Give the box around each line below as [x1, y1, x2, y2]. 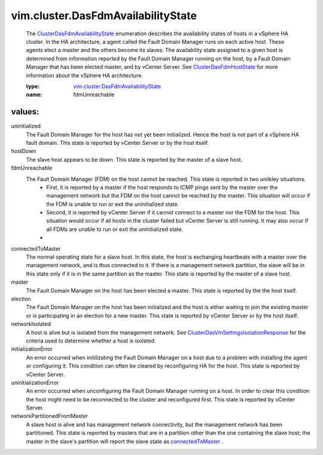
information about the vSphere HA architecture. [26, 72, 143, 79]
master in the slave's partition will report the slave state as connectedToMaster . [26, 438, 224, 445]
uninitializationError [11, 379, 59, 386]
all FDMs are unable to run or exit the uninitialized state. [46, 225, 184, 233]
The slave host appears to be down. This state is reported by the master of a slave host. [26, 156, 243, 163]
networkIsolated [11, 320, 51, 327]
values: [11, 107, 39, 117]
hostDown [11, 147, 36, 155]
